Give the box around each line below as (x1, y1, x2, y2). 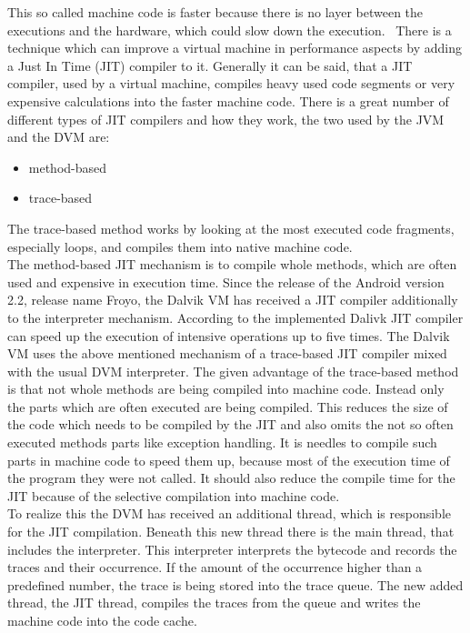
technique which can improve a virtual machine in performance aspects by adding (7, 38, 463, 57)
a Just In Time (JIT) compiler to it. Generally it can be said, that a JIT (7, 55, 413, 75)
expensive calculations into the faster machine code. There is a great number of (7, 91, 449, 110)
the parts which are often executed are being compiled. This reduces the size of (7, 397, 448, 416)
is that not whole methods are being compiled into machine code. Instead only (7, 379, 445, 398)
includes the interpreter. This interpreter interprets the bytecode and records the (7, 539, 457, 558)
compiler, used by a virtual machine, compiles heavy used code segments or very (7, 74, 455, 93)
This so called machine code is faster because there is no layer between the (7, 3, 424, 21)
